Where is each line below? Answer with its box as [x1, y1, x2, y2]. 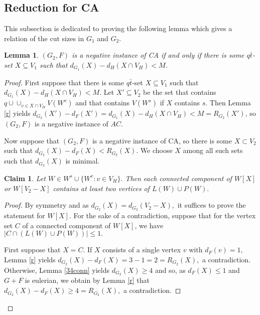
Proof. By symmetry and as [4, 200, 89, 210]
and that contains [75, 97, 130, 108]
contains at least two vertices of [53, 183, 150, 193]
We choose [140, 145, 173, 155]
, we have [135, 220, 164, 230]
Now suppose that [4, 135, 60, 145]
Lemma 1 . [4, 50, 39, 60]
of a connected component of [22, 220, 111, 230]
